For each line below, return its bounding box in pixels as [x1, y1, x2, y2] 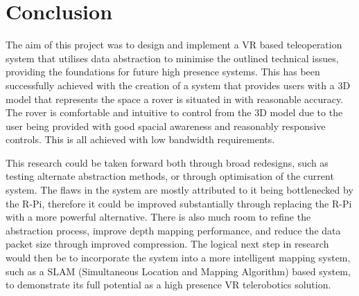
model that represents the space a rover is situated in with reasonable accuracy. [6, 91, 344, 106]
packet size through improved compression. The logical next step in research [6, 237, 329, 251]
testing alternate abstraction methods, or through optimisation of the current [6, 169, 334, 183]
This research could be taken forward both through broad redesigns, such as [6, 155, 329, 169]
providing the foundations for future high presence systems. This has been [6, 64, 320, 79]
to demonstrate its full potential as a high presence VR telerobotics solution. [6, 277, 331, 292]
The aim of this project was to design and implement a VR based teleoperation [6, 37, 342, 52]
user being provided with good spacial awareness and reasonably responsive [6, 118, 326, 133]
